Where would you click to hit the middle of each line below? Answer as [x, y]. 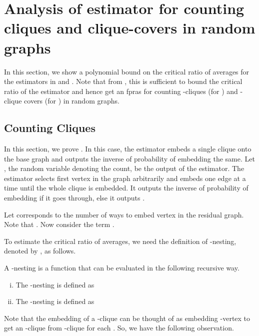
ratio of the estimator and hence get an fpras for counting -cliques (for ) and [121, 91]
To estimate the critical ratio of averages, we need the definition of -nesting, [120, 241]
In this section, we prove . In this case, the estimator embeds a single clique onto [128, 149]
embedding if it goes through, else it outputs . [74, 198]
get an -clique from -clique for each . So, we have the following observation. [119, 328]
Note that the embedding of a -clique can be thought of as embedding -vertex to [127, 318]
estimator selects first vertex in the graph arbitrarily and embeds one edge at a [125, 178]
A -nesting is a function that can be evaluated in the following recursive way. [122, 268]
